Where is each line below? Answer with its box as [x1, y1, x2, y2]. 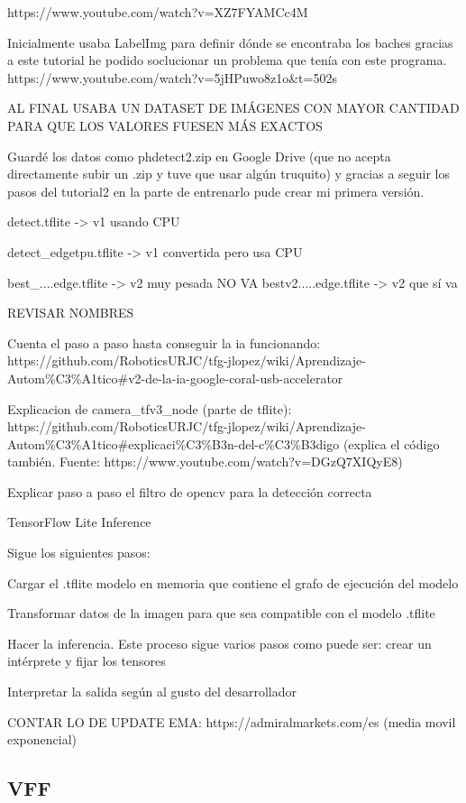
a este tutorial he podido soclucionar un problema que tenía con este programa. [7, 51, 447, 69]
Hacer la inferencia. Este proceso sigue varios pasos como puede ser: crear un [7, 633, 432, 652]
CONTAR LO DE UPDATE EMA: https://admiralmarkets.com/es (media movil [7, 712, 456, 731]
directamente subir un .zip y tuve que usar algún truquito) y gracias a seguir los [7, 164, 451, 183]
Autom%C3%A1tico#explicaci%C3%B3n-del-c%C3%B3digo [7, 434, 340, 453]
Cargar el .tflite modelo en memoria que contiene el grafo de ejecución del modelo [7, 573, 459, 592]
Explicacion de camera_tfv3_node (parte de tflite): [7, 399, 292, 418]
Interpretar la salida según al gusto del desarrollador [7, 682, 297, 701]
